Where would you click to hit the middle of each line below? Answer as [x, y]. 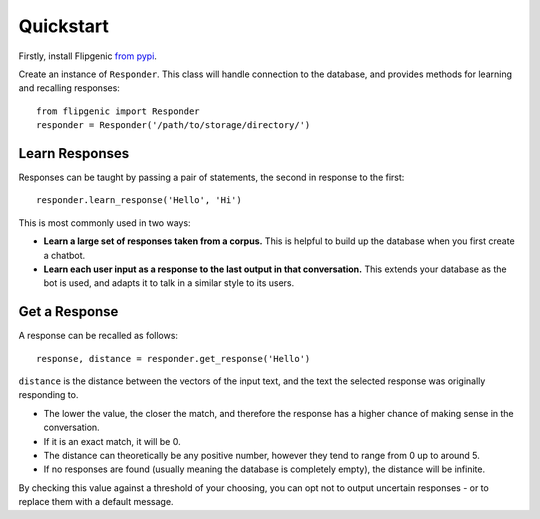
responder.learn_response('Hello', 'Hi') [139, 200]
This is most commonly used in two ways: [104, 222]
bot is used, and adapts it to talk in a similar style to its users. [169, 283]
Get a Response [68, 311]
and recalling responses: [69, 88]
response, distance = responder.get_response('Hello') [173, 358]
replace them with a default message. [96, 502]
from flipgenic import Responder [118, 111]
